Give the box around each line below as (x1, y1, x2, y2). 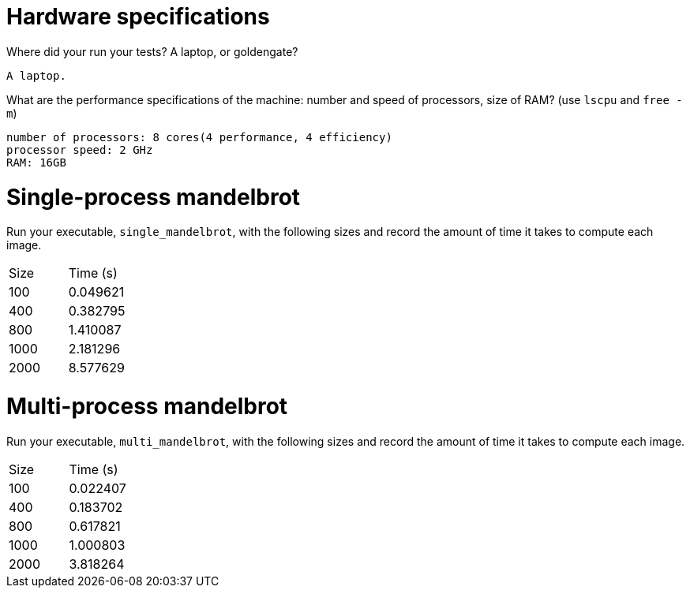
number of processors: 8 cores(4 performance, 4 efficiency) (6, 130, 392, 144)
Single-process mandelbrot (6, 183, 301, 211)
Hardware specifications (6, 3, 270, 30)
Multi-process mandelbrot (6, 393, 288, 420)
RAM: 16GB (6, 155, 66, 169)
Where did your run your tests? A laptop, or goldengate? (6, 44, 298, 58)
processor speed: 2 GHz (6, 143, 153, 156)
